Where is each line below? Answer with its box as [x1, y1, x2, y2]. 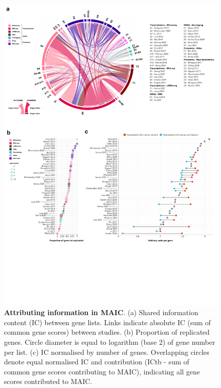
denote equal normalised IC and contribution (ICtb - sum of [4, 356, 189, 367]
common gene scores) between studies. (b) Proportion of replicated [4, 327, 210, 337]
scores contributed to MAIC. [4, 376, 92, 386]
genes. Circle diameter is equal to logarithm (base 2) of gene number [4, 337, 215, 347]
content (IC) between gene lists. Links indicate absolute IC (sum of [4, 317, 211, 327]
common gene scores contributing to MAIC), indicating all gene [4, 366, 200, 376]
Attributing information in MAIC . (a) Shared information [4, 307, 198, 318]
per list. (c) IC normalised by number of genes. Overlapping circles [4, 346, 209, 357]
